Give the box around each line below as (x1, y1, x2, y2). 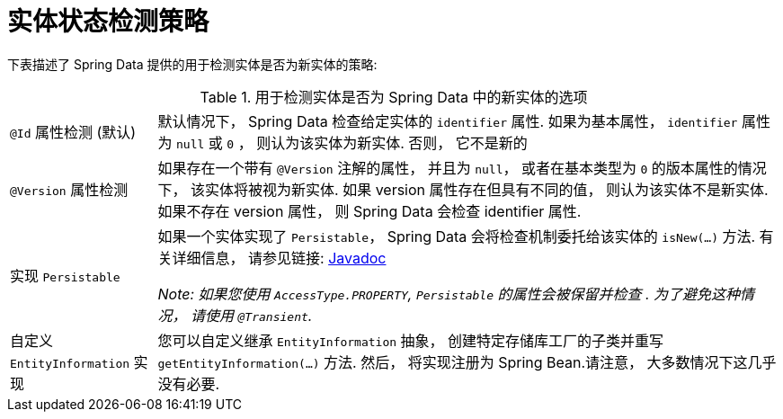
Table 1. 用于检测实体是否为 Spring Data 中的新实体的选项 (200, 87, 588, 106)
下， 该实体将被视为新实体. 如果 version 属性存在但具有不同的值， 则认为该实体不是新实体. (157, 180, 769, 199)
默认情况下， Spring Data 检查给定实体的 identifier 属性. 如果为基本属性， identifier (157, 111, 738, 130)
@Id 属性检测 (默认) (10, 122, 137, 141)
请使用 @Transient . (191, 306, 313, 325)
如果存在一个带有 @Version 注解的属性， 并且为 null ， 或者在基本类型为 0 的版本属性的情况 (157, 158, 767, 177)
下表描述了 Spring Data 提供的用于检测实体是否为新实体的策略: (7, 56, 378, 72)
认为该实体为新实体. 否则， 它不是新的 (271, 133, 528, 152)
